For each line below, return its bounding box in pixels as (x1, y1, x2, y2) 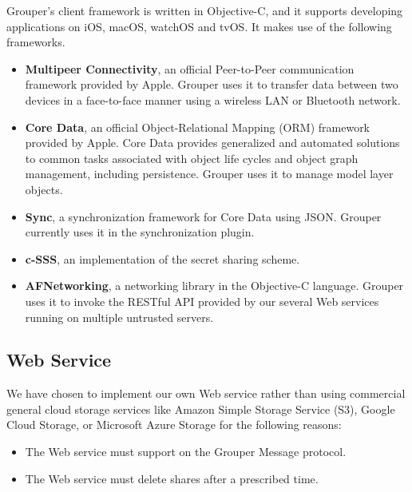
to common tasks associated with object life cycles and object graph (25, 149, 359, 166)
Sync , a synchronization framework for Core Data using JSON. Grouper (25, 208, 382, 224)
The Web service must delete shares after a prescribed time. (25, 470, 319, 486)
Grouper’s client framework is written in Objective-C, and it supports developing (6, 2, 403, 18)
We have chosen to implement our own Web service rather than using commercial (6, 385, 406, 402)
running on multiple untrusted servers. (25, 308, 214, 325)
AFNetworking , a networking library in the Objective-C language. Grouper (25, 277, 404, 294)
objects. (25, 181, 63, 197)
